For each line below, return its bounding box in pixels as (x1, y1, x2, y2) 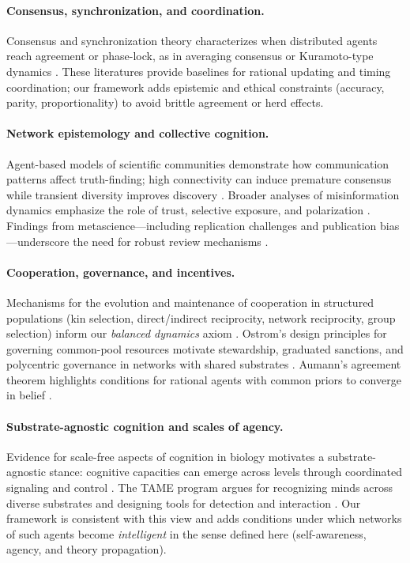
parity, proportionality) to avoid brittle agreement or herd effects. (6, 94, 324, 111)
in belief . (6, 387, 52, 403)
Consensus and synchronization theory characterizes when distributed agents (6, 32, 378, 48)
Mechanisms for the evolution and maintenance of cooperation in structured (6, 293, 374, 310)
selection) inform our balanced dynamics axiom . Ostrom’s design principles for (6, 325, 387, 342)
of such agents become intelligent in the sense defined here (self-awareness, (6, 525, 367, 542)
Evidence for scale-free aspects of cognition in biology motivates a (6, 448, 325, 464)
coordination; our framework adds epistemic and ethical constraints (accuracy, (6, 78, 385, 95)
